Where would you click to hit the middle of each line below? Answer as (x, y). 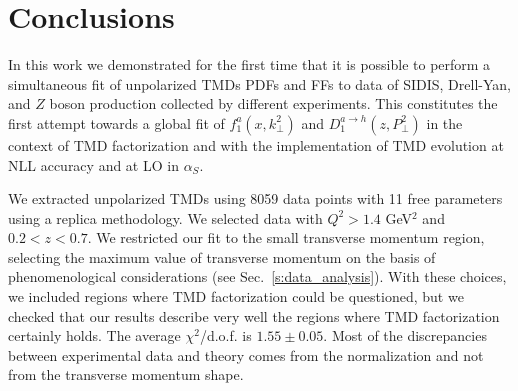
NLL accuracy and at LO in (93, 164)
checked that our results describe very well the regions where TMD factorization (254, 315)
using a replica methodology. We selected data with (165, 217)
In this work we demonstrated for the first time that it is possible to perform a (249, 64)
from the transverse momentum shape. (126, 374)
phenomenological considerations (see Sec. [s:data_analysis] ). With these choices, (257, 276)
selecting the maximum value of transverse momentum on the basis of (222, 256)
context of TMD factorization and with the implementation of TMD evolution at (256, 144)
